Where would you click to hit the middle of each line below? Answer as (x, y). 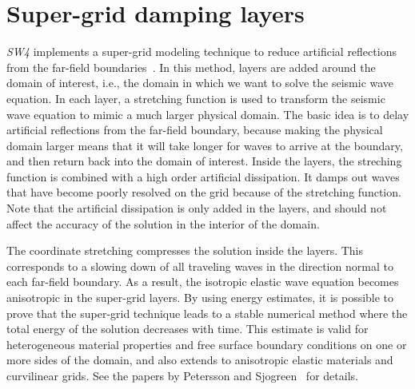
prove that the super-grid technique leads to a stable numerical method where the (207, 313)
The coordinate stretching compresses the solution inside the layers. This (185, 250)
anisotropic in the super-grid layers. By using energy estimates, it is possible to (200, 298)
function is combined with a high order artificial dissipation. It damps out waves (203, 176)
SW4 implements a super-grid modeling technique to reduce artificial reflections (202, 52)
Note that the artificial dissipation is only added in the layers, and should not (197, 208)
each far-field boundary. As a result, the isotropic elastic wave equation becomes (203, 282)
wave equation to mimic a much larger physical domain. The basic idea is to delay (208, 114)
